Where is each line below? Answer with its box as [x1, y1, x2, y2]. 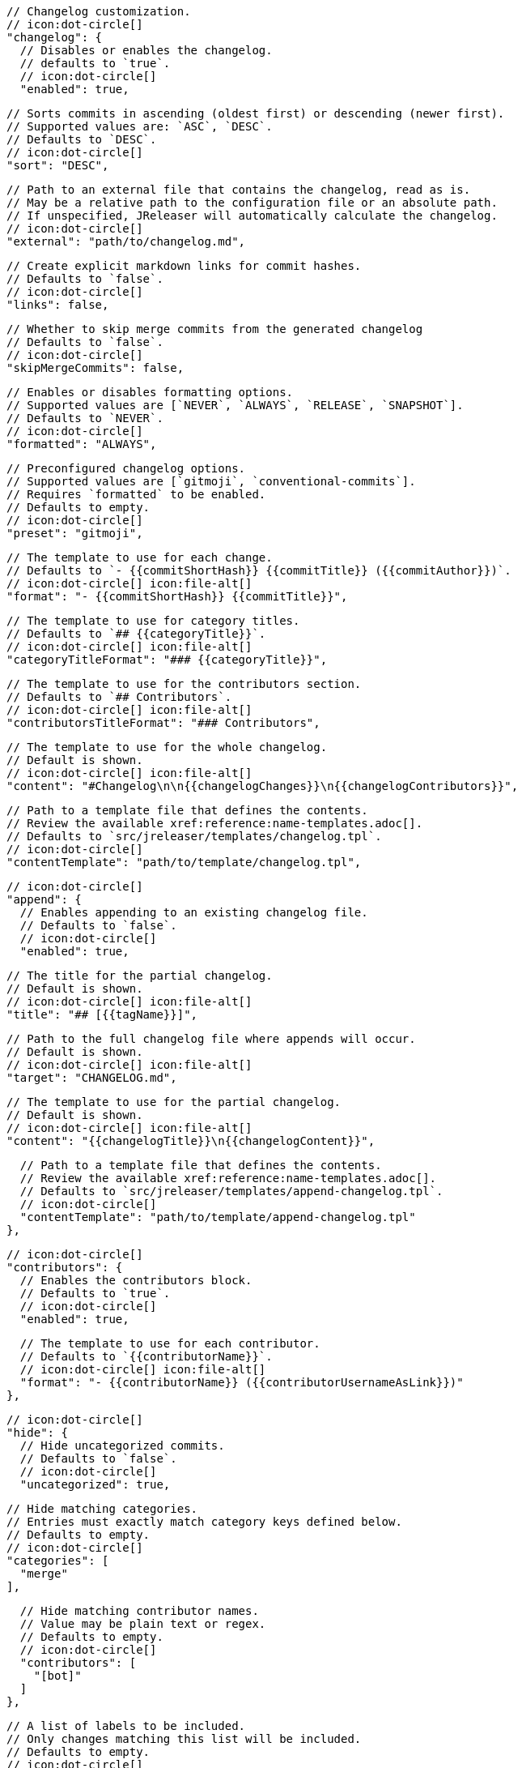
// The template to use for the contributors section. [6, 677, 362, 690]
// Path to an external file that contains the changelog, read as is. [6, 183, 471, 196]
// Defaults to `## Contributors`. [6, 690, 232, 703]
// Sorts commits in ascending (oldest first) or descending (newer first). [6, 107, 505, 120]
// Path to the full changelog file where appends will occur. [6, 1032, 416, 1045]
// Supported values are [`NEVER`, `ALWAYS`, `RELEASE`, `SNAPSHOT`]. [6, 399, 464, 412]
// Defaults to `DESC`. [6, 133, 157, 146]
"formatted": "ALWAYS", [6, 438, 157, 451]
